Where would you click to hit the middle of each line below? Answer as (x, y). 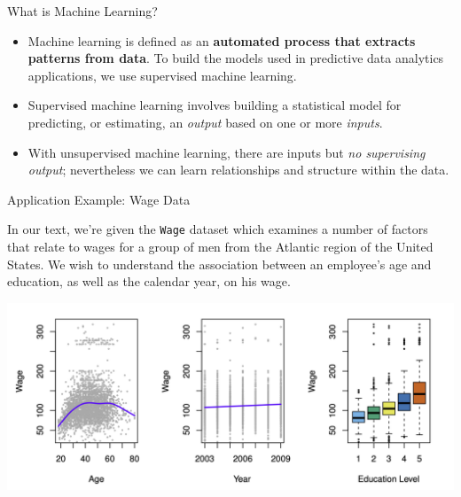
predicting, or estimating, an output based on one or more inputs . (205, 122)
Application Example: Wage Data (99, 199)
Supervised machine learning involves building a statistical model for (215, 105)
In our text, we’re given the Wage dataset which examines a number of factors (218, 229)
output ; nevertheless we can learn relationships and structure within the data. (238, 170)
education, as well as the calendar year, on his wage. (149, 281)
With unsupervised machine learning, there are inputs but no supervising (227, 152)
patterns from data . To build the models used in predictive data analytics (236, 58)
